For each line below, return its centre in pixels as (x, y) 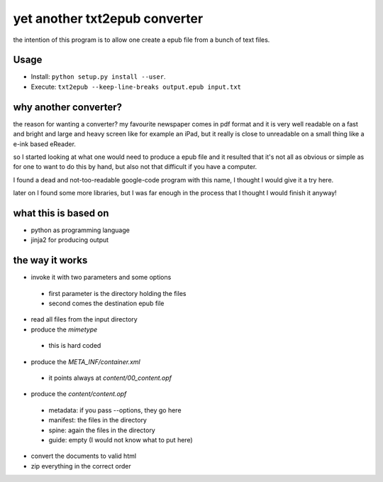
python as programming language (81, 230)
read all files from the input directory (84, 319)
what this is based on (61, 213)
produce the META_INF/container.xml (86, 361)
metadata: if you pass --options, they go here (115, 410)
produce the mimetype (64, 329)
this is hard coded (75, 346)
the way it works (50, 260)
